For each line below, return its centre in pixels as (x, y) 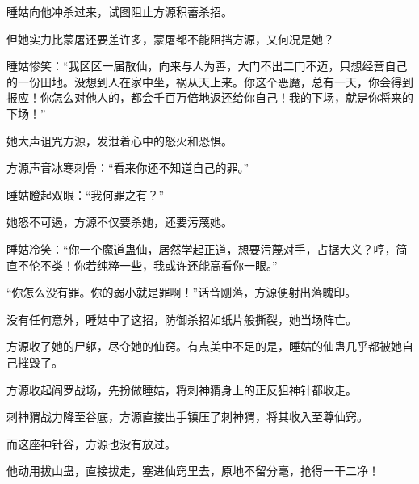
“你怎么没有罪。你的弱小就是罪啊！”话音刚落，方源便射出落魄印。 (182, 292)
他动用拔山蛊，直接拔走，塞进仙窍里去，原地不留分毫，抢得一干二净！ (193, 471)
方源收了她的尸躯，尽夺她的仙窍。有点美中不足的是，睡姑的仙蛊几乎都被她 (204, 346)
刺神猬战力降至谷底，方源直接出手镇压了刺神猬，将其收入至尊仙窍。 (187, 417)
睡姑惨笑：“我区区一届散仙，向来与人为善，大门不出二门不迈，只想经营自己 (207, 66)
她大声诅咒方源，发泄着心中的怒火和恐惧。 (119, 140)
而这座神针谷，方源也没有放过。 (91, 443)
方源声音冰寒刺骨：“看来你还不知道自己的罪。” (128, 168)
